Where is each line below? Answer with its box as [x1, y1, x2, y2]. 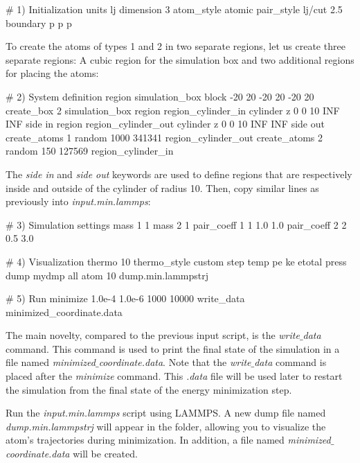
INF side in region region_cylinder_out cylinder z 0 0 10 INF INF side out [6, 116, 325, 131]
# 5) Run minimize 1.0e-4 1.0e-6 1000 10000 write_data [6, 291, 245, 306]
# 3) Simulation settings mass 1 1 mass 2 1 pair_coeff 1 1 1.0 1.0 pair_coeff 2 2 [6, 217, 347, 232]
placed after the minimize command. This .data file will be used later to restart [6, 369, 343, 383]
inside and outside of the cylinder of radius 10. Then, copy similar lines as [6, 180, 319, 195]
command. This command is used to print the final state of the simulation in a [6, 341, 340, 356]
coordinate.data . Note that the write [98, 355, 251, 369]
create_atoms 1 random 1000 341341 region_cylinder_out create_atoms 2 [6, 130, 323, 144]
